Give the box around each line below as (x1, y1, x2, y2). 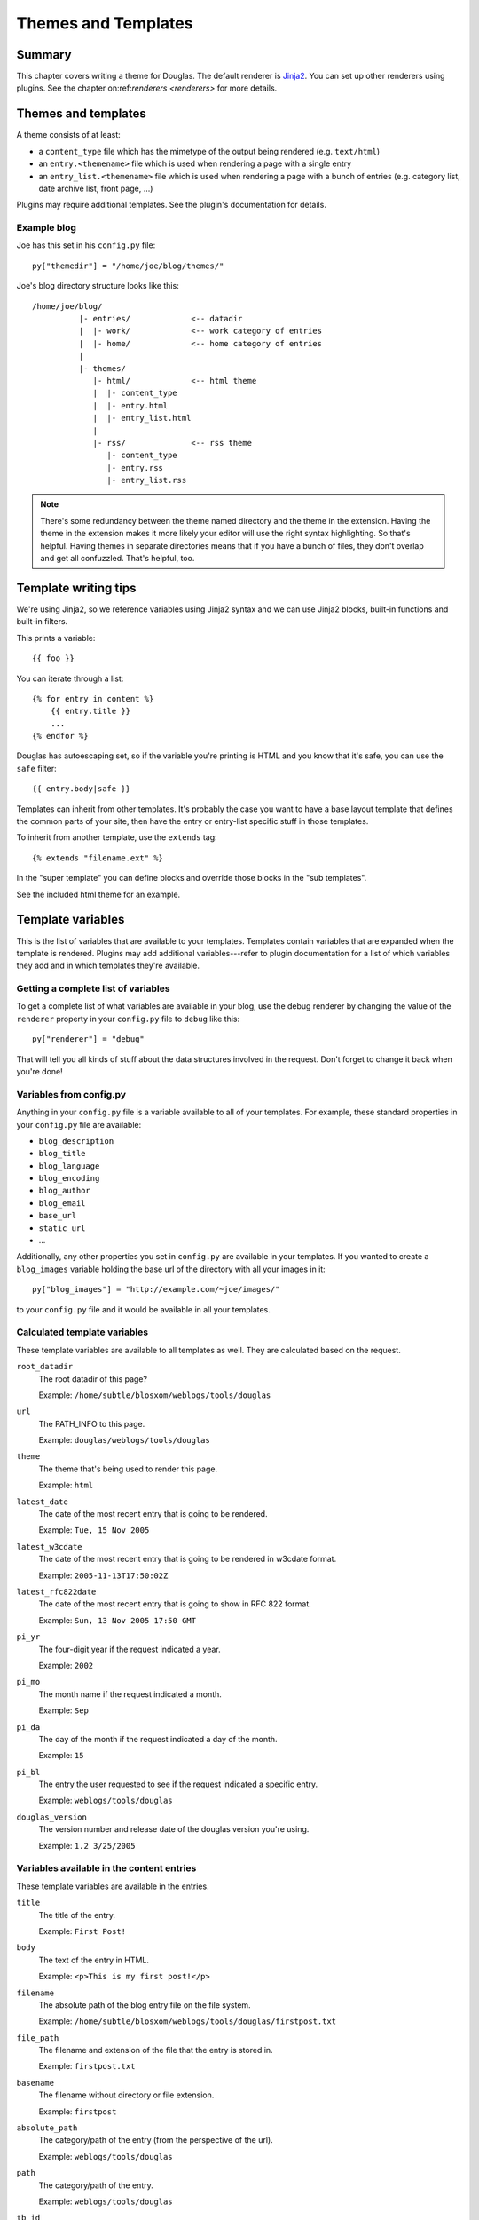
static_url (38, 1223, 86, 1233)
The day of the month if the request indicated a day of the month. (38, 1733, 279, 1744)
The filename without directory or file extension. (38, 2089, 215, 2100)
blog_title (38, 1148, 86, 1159)
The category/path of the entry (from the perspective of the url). (38, 2135, 274, 2145)
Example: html (38, 1479, 93, 1491)
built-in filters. (16, 616, 68, 627)
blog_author (38, 1185, 90, 1196)
